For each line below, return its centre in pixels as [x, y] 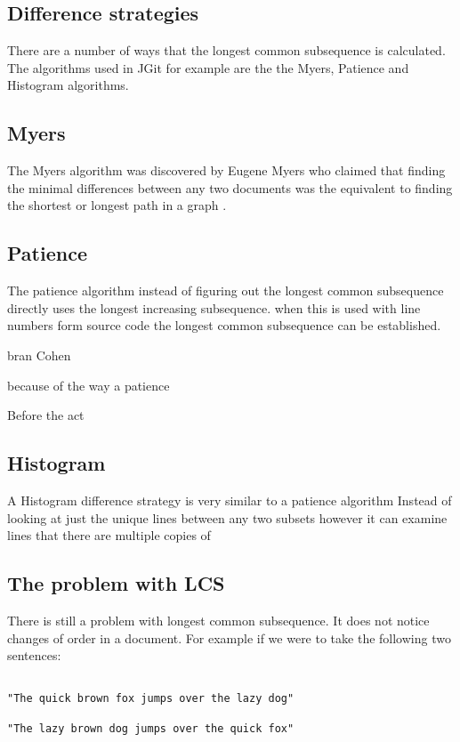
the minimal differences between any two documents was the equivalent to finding [230, 187]
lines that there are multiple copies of [109, 535]
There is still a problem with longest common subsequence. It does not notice [218, 620]
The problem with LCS [116, 583]
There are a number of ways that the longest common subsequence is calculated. [226, 50]
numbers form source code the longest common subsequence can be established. [224, 325]
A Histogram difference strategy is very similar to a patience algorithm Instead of [230, 500]
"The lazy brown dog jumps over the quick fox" [151, 728]
